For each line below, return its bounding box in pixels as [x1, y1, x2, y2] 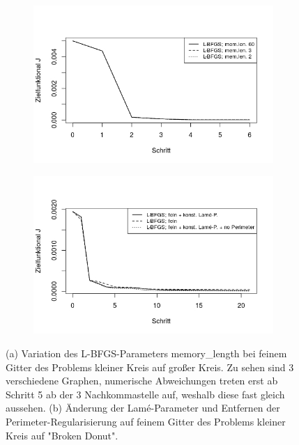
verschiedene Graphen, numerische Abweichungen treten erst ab [6, 373, 278, 388]
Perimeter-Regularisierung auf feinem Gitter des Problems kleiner [6, 414, 286, 428]
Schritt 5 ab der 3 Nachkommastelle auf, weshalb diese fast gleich [6, 387, 285, 401]
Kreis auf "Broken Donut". [6, 428, 118, 442]
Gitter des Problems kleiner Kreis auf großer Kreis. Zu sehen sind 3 [6, 359, 294, 374]
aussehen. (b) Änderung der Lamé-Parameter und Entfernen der [6, 400, 280, 415]
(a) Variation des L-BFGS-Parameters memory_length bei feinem [6, 345, 287, 360]
